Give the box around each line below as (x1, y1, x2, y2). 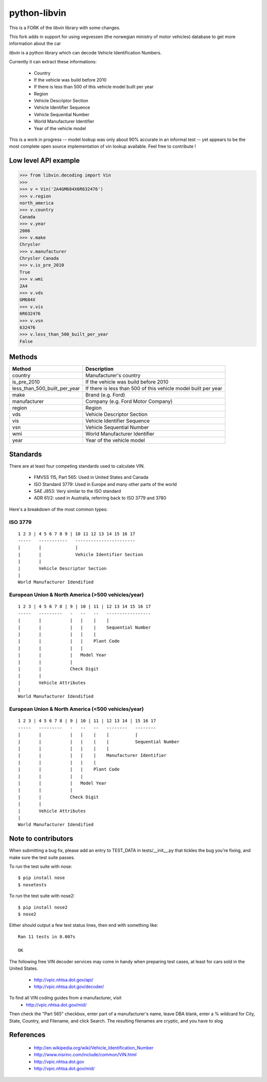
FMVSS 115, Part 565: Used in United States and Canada (34, 475, 148, 480)
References (9, 1031, 45, 1039)
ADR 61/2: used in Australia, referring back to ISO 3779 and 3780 (34, 495, 167, 501)
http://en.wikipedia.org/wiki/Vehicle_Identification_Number (34, 1045, 154, 1051)
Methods (9, 353, 38, 361)
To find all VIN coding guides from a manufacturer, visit (9, 995, 122, 1001)
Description (85, 366, 114, 373)
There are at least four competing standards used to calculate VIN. (9, 463, 145, 469)
